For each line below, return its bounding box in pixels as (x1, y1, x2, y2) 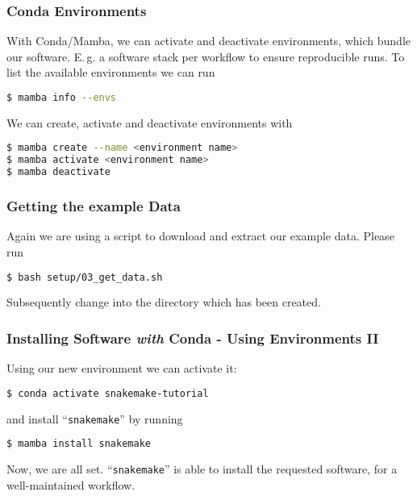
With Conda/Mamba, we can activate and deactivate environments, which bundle (6, 32, 411, 49)
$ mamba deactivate (6, 166, 111, 178)
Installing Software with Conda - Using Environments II (6, 327, 379, 348)
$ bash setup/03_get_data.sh (6, 271, 163, 283)
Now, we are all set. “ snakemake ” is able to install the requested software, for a (6, 461, 398, 477)
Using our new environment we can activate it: (6, 360, 237, 377)
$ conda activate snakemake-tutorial (6, 387, 209, 399)
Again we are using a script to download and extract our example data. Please (6, 227, 394, 244)
